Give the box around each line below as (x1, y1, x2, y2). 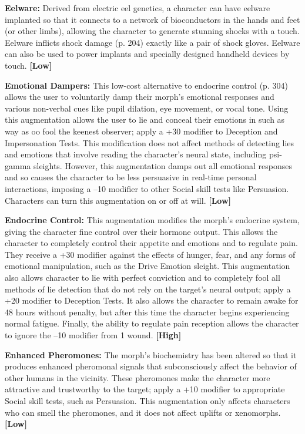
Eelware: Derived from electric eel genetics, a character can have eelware (5, 2, 270, 14)
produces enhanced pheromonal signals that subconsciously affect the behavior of (5, 360, 297, 372)
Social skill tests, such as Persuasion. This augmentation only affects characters (5, 395, 290, 406)
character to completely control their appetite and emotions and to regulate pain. (5, 237, 298, 249)
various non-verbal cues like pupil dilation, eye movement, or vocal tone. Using (5, 102, 289, 114)
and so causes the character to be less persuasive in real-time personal (5, 171, 257, 183)
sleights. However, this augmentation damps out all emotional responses (33, 159, 293, 171)
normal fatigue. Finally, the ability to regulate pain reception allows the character (5, 317, 299, 329)
